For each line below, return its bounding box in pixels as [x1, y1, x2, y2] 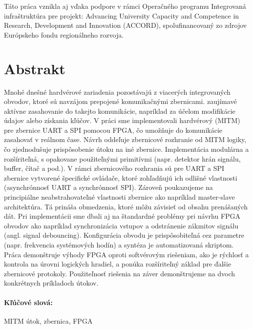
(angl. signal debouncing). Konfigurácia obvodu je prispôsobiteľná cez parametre [4, 230, 244, 240]
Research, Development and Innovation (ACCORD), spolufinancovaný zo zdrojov [4, 20, 247, 30]
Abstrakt [4, 58, 65, 78]
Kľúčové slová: [4, 297, 53, 307]
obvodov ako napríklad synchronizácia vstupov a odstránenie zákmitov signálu [4, 220, 238, 230]
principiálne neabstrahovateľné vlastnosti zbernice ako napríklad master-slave [4, 192, 235, 202]
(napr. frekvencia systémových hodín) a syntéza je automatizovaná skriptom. [4, 240, 234, 249]
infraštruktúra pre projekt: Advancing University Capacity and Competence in [4, 10, 239, 21]
